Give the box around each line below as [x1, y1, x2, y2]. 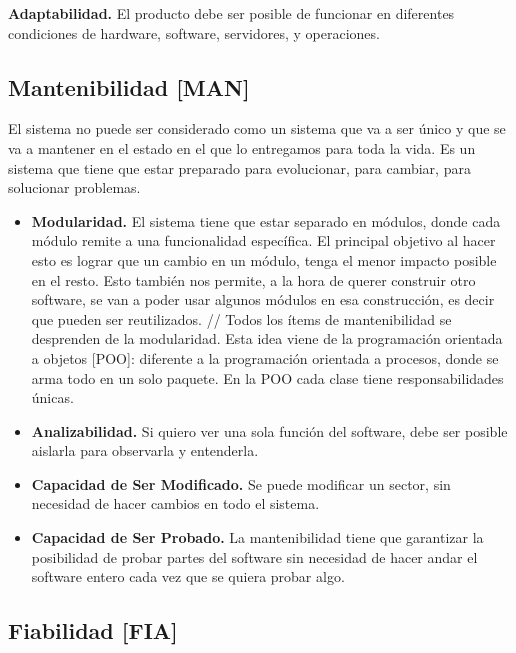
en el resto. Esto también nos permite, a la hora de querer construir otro [31, 269, 476, 290]
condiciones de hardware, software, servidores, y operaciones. [8, 22, 380, 43]
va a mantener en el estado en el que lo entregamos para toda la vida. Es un [8, 137, 476, 158]
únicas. [31, 387, 74, 408]
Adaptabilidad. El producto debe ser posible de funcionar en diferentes [8, 3, 455, 23]
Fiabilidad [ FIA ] [8, 615, 178, 646]
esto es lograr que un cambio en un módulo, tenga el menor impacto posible [31, 249, 497, 270]
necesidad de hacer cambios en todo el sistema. [31, 493, 320, 514]
